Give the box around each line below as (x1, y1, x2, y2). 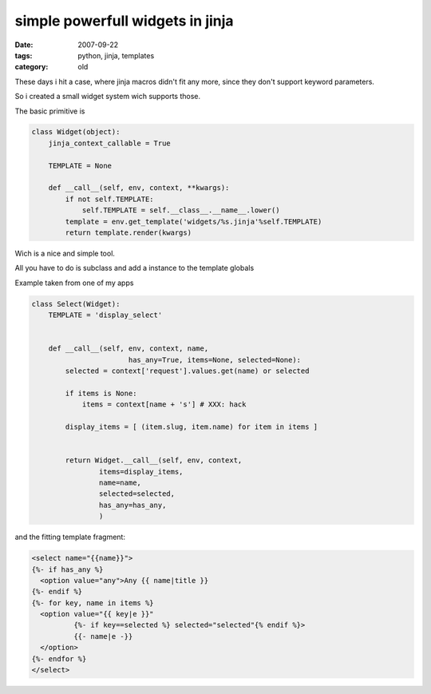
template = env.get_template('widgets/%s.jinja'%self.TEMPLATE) (65, 216, 322, 226)
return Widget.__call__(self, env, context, (65, 456, 243, 465)
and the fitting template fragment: (14, 532, 125, 542)
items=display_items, (98, 467, 184, 476)
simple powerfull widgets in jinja (14, 12, 235, 30)
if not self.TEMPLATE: (65, 194, 155, 204)
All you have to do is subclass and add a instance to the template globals (14, 264, 255, 273)
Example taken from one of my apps (14, 278, 134, 288)
